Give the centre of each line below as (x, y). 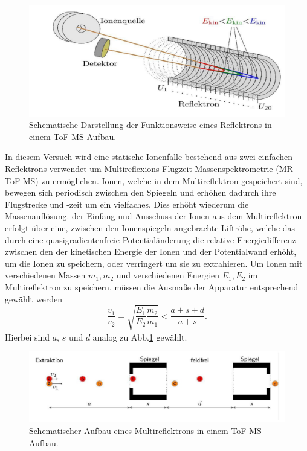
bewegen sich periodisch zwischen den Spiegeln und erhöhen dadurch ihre (141, 192)
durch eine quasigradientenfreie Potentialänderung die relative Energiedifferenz (150, 239)
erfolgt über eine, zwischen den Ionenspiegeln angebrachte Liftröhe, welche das (150, 228)
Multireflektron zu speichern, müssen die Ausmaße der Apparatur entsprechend (152, 286)
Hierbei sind (27, 337)
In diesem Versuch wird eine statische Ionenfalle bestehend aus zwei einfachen (149, 157)
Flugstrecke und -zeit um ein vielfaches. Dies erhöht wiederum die (127, 204)
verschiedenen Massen (45, 275)
